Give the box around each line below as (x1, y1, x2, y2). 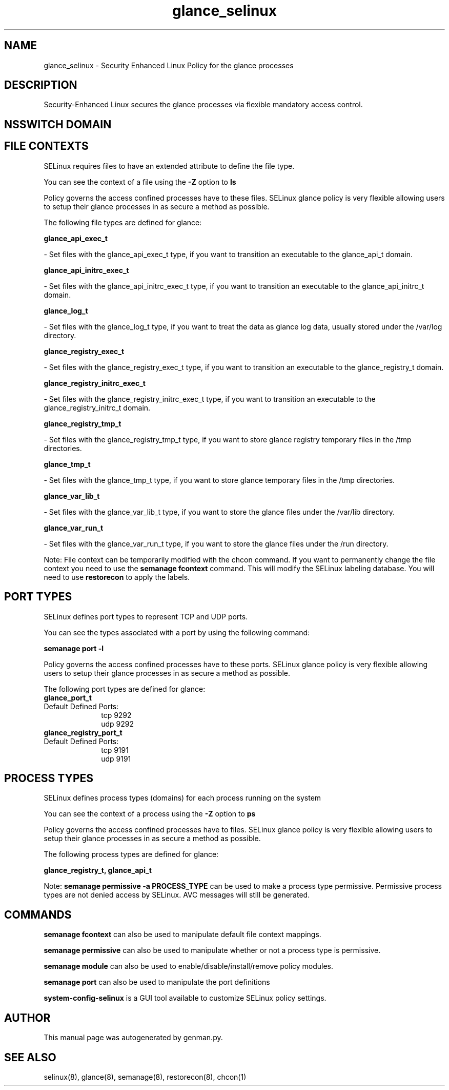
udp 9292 (101, 719, 134, 728)
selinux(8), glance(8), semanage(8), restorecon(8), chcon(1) (44, 1072, 247, 1081)
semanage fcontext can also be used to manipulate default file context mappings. (44, 930, 321, 939)
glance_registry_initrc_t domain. (44, 403, 151, 412)
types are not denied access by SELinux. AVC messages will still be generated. (44, 890, 310, 900)
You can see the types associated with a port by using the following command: (44, 628, 310, 637)
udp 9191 (101, 754, 131, 763)
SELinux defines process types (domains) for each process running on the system (44, 793, 321, 803)
